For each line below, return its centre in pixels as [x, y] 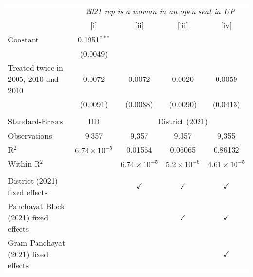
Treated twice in [36, 68]
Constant [23, 39]
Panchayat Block [36, 206]
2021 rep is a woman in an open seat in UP [160, 11]
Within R [24, 164]
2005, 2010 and [33, 79]
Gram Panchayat [37, 243]
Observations [30, 135]
